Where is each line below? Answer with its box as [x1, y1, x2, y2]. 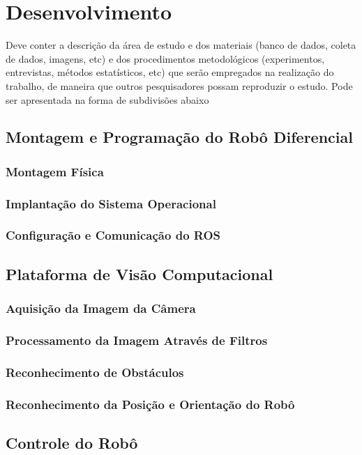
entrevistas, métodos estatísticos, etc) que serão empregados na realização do [6, 65, 334, 79]
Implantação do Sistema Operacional [6, 194, 216, 212]
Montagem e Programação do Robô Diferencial [6, 126, 353, 148]
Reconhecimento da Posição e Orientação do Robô [6, 395, 295, 412]
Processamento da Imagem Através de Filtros [6, 331, 268, 348]
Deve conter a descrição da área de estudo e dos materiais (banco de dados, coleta [6, 38, 356, 52]
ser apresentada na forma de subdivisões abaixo [6, 92, 209, 107]
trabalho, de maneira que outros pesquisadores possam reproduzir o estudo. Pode [6, 78, 353, 93]
